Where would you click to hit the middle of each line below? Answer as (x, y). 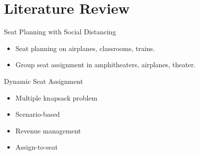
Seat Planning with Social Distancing (60, 32)
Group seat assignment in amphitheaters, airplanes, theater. (106, 65)
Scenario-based (38, 114)
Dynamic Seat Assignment (44, 81)
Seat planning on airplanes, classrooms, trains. (85, 48)
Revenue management (48, 130)
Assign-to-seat (37, 147)
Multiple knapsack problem (56, 97)
